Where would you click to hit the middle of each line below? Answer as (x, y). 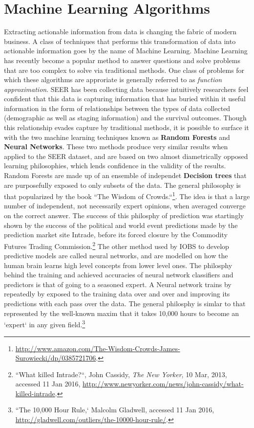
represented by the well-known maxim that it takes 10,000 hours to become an (121, 313)
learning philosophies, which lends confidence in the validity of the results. (115, 166)
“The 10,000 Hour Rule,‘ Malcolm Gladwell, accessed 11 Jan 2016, (115, 410)
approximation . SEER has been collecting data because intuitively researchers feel (126, 89)
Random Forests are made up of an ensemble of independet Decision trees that (125, 175)
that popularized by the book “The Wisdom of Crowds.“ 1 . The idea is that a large (127, 195)
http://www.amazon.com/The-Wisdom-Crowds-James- (98, 348)
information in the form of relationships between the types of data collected (117, 108)
